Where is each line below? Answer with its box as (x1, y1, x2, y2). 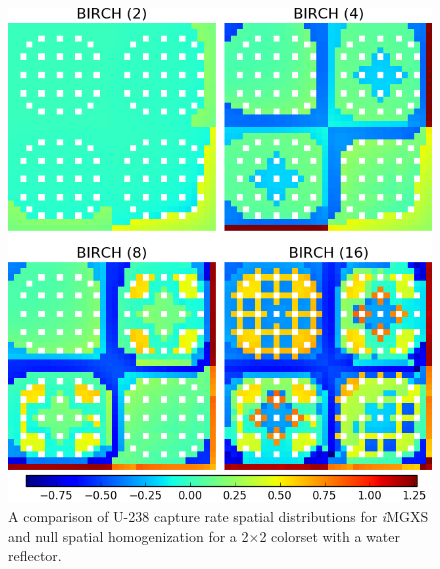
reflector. (8, 545, 62, 566)
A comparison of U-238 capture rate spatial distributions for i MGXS (8, 505, 429, 526)
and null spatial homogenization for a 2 (8, 525, 249, 546)
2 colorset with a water (259, 525, 400, 546)
